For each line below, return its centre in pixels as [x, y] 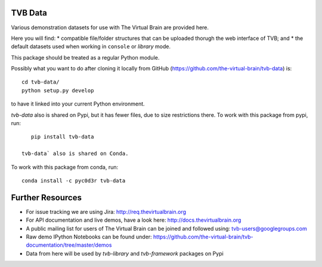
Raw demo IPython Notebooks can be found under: [89, 237]
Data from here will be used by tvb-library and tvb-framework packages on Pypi [125, 253]
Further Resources [46, 198]
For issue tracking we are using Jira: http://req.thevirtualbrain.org [106, 212]
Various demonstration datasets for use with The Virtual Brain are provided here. [110, 27]
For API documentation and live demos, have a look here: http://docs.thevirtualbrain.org [134, 220]
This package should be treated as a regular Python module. [85, 57]
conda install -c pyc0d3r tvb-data [74, 181]
